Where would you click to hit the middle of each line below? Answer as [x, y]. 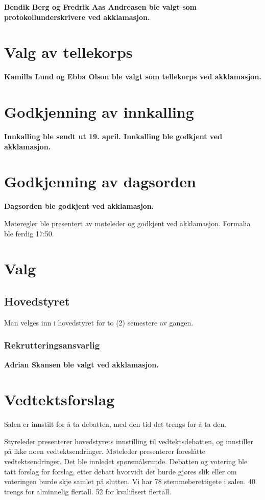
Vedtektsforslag [59, 399]
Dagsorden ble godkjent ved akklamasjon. [79, 206]
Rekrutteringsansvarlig [52, 345]
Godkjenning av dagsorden [100, 181]
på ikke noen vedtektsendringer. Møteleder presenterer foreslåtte [105, 451]
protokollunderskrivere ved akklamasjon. [77, 17]
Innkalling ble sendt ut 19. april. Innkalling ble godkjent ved [113, 136]
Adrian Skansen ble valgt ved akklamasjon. [81, 364]
